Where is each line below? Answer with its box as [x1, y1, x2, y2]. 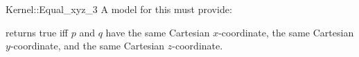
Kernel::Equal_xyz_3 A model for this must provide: [6, 2, 232, 16]
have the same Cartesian [105, 25, 210, 39]
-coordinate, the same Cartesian [218, 25, 354, 39]
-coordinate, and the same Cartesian [10, 38, 165, 53]
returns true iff [6, 25, 69, 39]
